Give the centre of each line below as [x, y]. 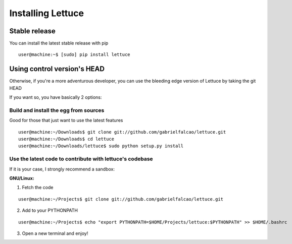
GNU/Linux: [22, 178]
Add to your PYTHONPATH [50, 210]
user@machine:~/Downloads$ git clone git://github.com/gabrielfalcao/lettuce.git [122, 132]
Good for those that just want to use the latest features [66, 120]
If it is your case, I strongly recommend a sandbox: [62, 169]
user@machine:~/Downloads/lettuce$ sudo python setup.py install [101, 146]
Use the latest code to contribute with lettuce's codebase [81, 159]
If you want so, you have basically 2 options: [56, 97]
